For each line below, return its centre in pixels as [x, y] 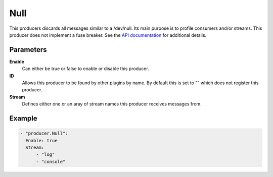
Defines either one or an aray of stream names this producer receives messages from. [112, 104]
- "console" [51, 162]
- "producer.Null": [44, 133]
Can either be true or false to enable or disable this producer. [85, 69]
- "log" [45, 155]
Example [23, 118]
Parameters [28, 50]
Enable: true [41, 140]
